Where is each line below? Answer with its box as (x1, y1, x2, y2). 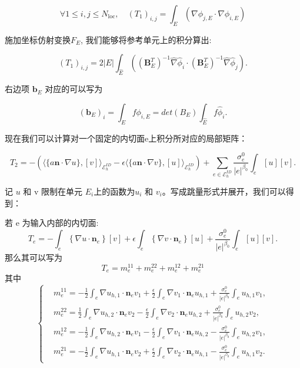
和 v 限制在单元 (23, 185, 83, 198)
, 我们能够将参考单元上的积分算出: (81, 33, 212, 45)
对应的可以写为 (45, 83, 103, 95)
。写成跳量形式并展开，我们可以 (162, 185, 286, 198)
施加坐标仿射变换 (5, 33, 71, 45)
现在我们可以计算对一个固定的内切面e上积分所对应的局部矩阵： (5, 132, 248, 144)
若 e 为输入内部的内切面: (5, 216, 99, 229)
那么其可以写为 (5, 251, 62, 264)
